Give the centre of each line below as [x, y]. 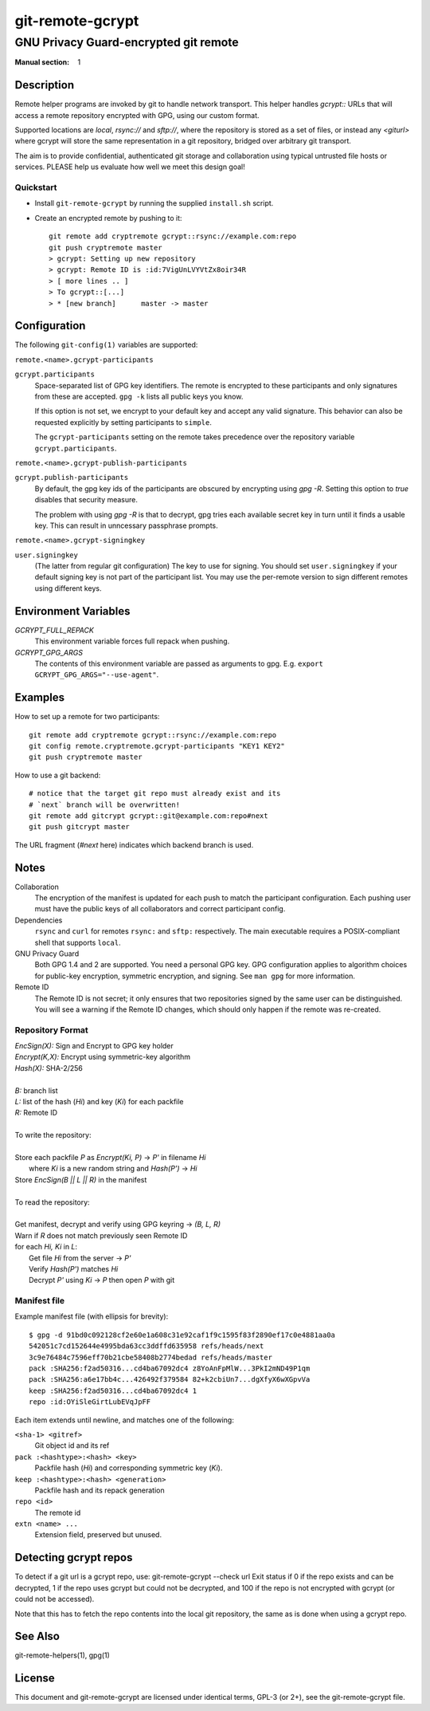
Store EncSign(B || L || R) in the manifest [81, 1179]
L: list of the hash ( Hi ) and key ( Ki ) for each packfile [99, 1102]
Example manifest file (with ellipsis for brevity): [92, 1316]
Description [45, 85]
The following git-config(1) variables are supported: [106, 345]
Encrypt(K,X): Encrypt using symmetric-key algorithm [103, 1057]
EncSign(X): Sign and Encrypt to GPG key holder [94, 1046]
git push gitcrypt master [80, 827]
